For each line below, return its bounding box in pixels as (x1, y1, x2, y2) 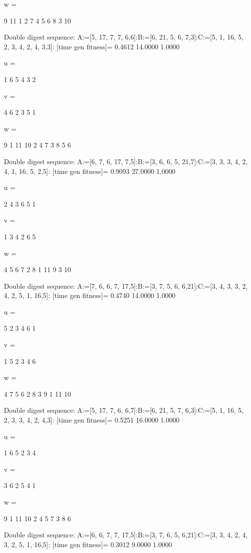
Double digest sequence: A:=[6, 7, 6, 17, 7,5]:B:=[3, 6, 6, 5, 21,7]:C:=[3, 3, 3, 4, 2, (4, 156, 248, 166)
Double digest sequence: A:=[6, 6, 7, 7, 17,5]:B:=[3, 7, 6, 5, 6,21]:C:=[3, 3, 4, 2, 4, (4, 530, 248, 540)
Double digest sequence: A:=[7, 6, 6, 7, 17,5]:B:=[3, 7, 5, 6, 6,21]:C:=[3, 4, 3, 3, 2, (4, 280, 248, 291)
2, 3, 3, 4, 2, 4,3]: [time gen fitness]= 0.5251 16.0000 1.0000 (4, 415, 180, 425)
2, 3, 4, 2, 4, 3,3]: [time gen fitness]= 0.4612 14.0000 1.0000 (4, 41, 180, 51)
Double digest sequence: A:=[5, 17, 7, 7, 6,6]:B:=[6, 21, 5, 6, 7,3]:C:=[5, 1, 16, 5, (4, 32, 244, 42)
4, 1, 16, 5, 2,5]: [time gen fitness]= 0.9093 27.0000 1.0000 (4, 166, 175, 176)
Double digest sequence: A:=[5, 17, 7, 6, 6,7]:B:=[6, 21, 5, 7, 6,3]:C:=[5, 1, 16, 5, (4, 405, 244, 415)
